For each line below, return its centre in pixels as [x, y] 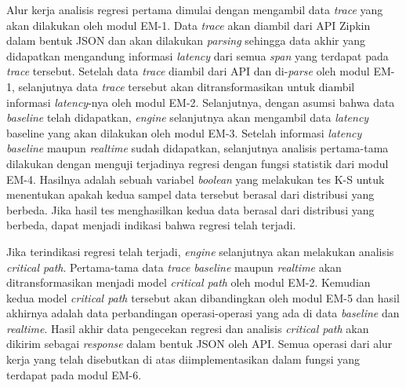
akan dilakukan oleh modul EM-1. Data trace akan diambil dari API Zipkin [188, 25]
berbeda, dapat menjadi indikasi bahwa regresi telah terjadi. [151, 225]
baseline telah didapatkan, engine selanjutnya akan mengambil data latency [188, 117]
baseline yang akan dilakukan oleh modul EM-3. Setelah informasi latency [184, 132]
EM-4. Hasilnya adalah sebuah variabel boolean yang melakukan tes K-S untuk [196, 179]
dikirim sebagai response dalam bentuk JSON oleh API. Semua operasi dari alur [199, 344]
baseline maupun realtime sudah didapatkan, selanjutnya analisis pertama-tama [198, 148]
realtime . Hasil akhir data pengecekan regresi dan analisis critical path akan [188, 328]
